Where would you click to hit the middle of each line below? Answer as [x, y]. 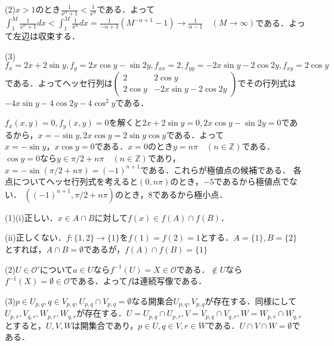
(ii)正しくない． [35, 237]
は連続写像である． [169, 281]
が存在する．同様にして [251, 300]
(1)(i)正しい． [31, 217]
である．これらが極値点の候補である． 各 [221, 169]
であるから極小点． [190, 194]
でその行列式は [267, 82]
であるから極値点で [251, 181]
